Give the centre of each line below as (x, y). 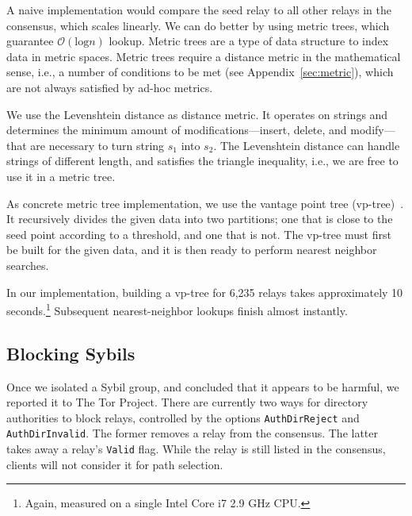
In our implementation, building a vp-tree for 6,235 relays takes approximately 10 (205, 292)
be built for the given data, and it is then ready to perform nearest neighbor (192, 250)
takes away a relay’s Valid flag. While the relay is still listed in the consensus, (196, 449)
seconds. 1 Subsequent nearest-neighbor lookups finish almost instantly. (177, 309)
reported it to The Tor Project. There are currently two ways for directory (187, 402)
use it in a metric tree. (61, 176)
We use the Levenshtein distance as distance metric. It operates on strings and (197, 114)
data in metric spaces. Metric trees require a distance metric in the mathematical (204, 56)
